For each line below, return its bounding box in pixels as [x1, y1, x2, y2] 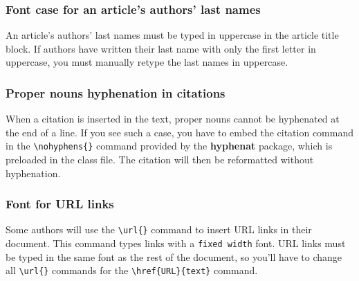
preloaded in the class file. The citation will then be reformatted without [6, 152, 314, 167]
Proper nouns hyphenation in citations [6, 84, 225, 101]
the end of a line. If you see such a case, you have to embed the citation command [6, 125, 353, 139]
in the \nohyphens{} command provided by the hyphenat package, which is [6, 138, 333, 153]
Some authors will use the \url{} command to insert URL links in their [6, 222, 312, 237]
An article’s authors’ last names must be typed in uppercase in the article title [6, 28, 339, 42]
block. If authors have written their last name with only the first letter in [6, 41, 316, 55]
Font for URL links [6, 195, 114, 212]
